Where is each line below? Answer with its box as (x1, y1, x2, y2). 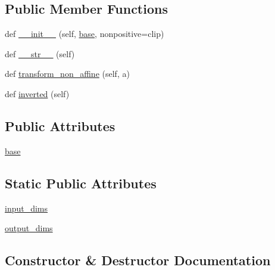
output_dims (5, 222, 53, 234)
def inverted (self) (5, 87, 70, 100)
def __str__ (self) (5, 47, 75, 60)
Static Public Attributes (5, 173, 157, 192)
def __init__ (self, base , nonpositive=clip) (5, 27, 164, 40)
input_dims (5, 201, 48, 214)
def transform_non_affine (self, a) (5, 67, 130, 80)
